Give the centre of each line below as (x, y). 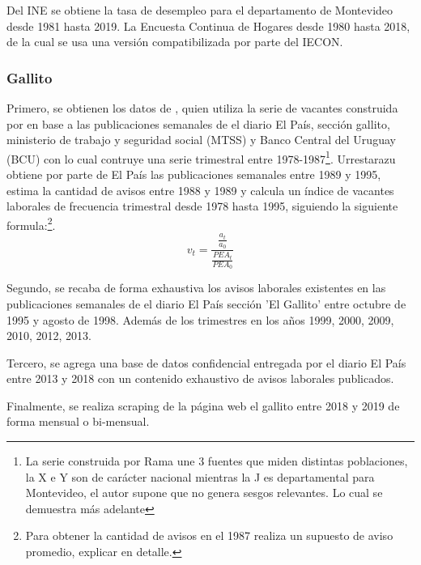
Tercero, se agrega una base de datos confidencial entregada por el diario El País (206, 362)
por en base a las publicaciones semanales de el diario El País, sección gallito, (198, 123)
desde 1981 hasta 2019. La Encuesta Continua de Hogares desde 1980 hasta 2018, (208, 25)
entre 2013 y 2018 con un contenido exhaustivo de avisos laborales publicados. (200, 378)
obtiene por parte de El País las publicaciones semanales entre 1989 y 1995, (194, 174)
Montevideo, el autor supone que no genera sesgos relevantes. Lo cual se (204, 493)
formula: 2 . (31, 223)
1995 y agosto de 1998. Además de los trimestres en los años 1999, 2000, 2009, (200, 319)
